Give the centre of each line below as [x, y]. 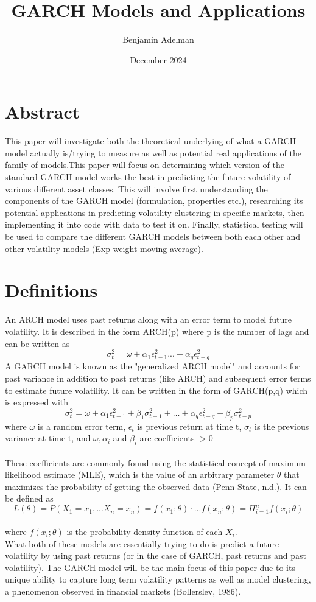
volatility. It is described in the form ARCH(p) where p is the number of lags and [157, 331]
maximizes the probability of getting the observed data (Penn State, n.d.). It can [156, 486]
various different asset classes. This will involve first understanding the [136, 188]
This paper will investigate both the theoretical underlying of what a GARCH [151, 141]
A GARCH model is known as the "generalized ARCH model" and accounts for [153, 366]
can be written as [37, 343]
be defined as [29, 498]
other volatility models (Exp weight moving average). [104, 248]
